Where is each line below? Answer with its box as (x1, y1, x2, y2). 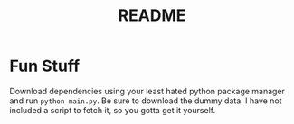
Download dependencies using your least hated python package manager (9, 85, 285, 96)
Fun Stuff (9, 56, 81, 76)
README (118, 5, 186, 26)
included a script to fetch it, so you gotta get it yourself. (9, 104, 215, 115)
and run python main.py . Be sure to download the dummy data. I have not (9, 95, 282, 106)
